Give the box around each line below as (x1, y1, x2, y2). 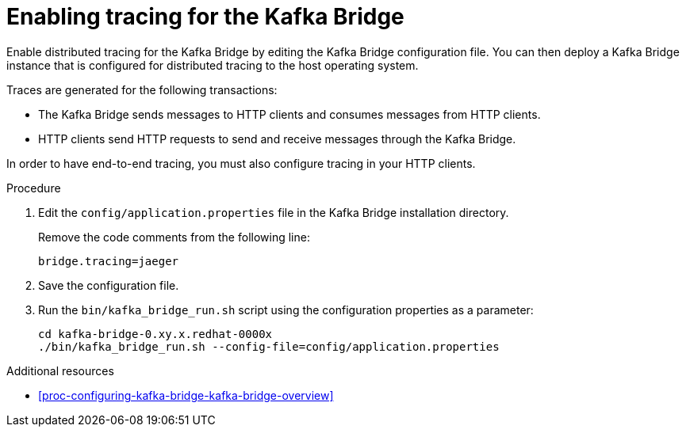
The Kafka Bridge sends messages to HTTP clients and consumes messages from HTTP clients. (38, 107, 541, 121)
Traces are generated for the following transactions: (6, 82, 278, 97)
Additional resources (6, 363, 114, 378)
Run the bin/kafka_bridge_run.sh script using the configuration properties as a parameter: (38, 302, 534, 317)
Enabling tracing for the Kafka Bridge (6, 3, 404, 30)
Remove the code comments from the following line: (38, 230, 310, 244)
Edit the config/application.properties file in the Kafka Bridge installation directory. (38, 205, 509, 219)
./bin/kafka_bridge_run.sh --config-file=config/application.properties (38, 340, 500, 353)
